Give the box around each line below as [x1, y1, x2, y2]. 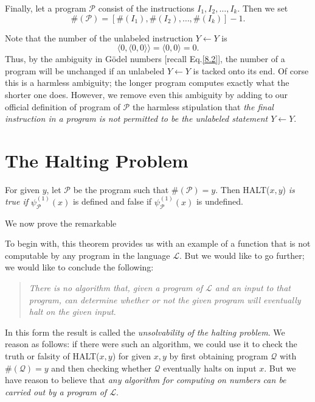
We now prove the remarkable [5, 216, 117, 229]
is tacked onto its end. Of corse [193, 64, 309, 77]
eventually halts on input [163, 361, 257, 374]
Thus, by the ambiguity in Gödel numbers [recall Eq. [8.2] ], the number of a [5, 52, 285, 65]
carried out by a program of [5, 385, 107, 398]
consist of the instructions [98, 2, 195, 14]
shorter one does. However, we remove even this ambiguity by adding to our [5, 88, 288, 100]
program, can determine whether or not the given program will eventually [29, 293, 301, 306]
